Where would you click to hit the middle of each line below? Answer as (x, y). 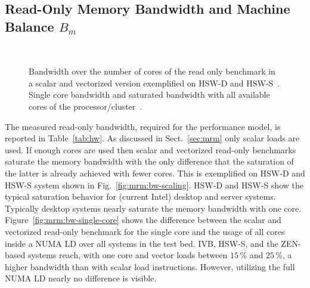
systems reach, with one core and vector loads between (128, 255)
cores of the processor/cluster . (86, 106)
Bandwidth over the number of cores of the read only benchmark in (152, 71)
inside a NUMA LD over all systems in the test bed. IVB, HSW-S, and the (142, 243)
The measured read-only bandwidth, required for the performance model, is (143, 126)
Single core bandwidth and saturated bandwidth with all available (149, 95)
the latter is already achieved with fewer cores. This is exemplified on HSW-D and (155, 173)
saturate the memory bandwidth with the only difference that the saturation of (149, 161)
